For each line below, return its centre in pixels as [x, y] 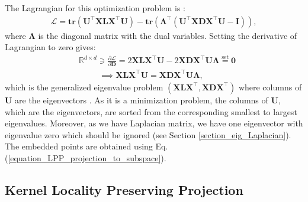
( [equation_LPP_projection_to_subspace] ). [86, 157]
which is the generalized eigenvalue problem [84, 87]
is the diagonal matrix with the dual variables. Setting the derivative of [168, 35]
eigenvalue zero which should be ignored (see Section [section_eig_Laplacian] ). [148, 134]
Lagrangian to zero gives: [50, 47]
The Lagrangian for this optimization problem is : [95, 8]
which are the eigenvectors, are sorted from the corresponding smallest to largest [151, 111]
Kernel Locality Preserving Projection [124, 189]
